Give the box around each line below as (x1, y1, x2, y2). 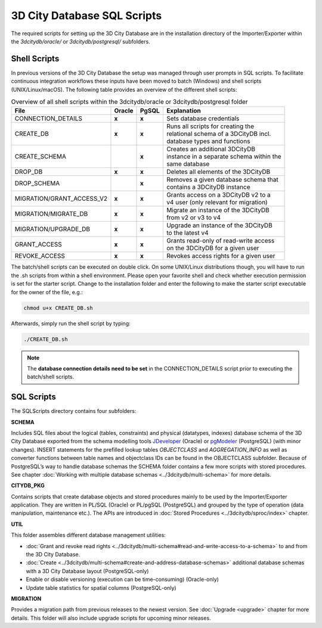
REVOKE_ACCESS (14, 252, 66, 260)
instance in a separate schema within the (166, 153, 281, 161)
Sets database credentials (166, 114, 240, 123)
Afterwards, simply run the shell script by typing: (11, 319, 131, 327)
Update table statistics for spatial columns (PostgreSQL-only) (26, 584, 177, 591)
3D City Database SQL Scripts (11, 9, 162, 22)
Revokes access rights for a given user (166, 252, 275, 260)
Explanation (166, 107, 201, 115)
